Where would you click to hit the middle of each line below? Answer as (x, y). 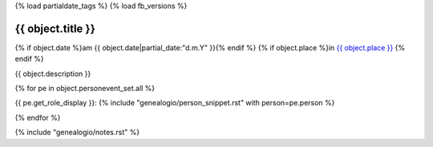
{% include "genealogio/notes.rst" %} (77, 133)
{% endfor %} (38, 117)
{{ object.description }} (53, 73)
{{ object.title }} (55, 28)
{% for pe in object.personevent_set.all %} (85, 89)
